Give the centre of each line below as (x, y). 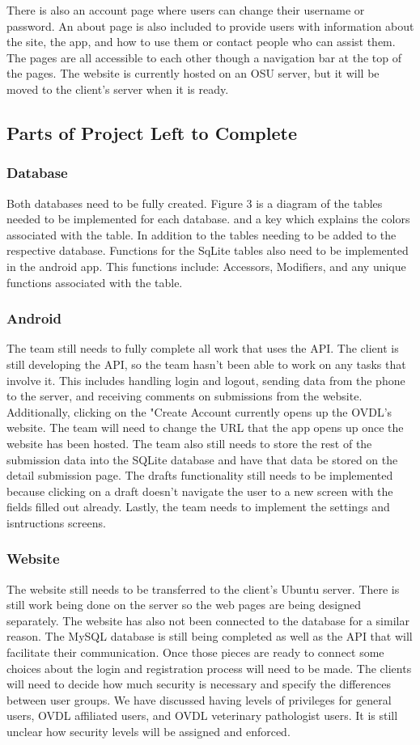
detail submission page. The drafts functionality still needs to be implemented (200, 475)
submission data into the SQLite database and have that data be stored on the (202, 459)
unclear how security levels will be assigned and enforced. (148, 732)
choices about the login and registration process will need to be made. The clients (209, 668)
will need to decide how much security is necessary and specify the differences (199, 684)
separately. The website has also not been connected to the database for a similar (208, 620)
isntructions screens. (56, 522)
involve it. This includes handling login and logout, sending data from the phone (206, 380)
